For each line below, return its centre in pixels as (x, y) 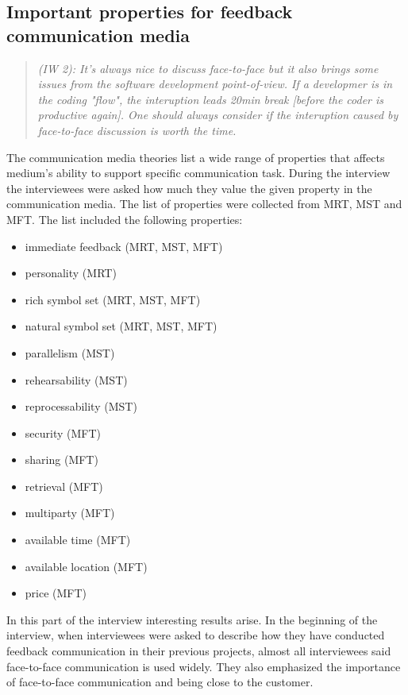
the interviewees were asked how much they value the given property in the (189, 188)
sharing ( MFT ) (62, 459)
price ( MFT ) (56, 593)
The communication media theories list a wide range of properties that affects (196, 157)
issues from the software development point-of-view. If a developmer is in (215, 84)
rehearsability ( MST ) (76, 379)
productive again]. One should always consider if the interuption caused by (218, 115)
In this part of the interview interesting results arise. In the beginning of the (192, 619)
